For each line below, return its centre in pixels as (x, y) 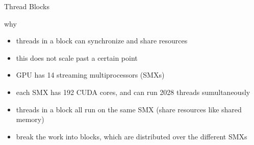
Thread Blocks (27, 6)
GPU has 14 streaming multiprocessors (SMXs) (90, 75)
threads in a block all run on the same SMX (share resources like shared (129, 109)
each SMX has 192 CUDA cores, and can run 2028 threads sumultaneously (133, 92)
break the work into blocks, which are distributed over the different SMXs (132, 136)
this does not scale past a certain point (77, 57)
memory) (30, 119)
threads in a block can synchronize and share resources (102, 41)
